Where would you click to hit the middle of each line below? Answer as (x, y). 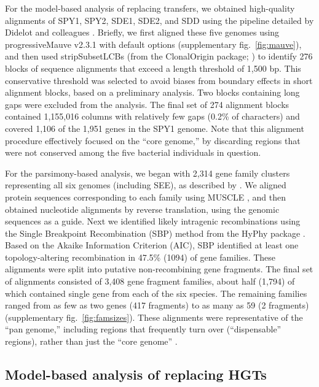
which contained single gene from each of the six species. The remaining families (156, 293)
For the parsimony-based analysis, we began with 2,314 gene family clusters (148, 173)
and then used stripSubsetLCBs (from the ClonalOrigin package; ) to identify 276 (159, 56)
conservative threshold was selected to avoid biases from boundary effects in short (159, 80)
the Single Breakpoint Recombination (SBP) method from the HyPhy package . (155, 233)
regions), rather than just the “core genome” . (91, 341)
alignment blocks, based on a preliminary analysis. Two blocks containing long (152, 92)
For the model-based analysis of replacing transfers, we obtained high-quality (150, 8)
